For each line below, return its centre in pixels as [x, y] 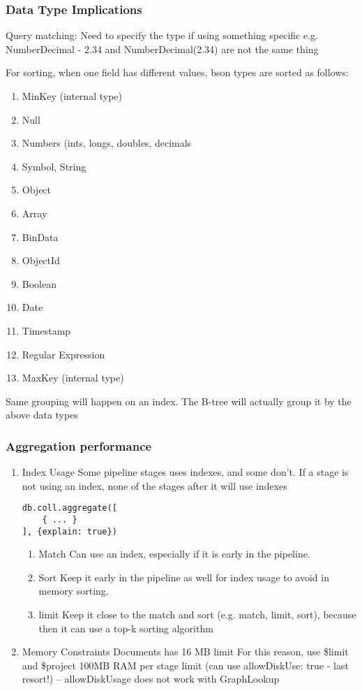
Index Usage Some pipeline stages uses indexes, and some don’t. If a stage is [185, 472]
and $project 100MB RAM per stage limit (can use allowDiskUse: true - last [185, 665]
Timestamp [46, 330]
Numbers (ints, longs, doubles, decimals [107, 143]
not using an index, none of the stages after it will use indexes [154, 485]
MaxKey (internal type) [73, 378]
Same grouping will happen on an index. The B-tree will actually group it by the [179, 401]
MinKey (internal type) [72, 96]
